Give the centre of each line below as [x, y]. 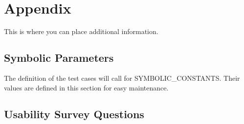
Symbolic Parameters [59, 58]
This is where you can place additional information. [81, 31]
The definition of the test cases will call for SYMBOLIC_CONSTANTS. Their [122, 78]
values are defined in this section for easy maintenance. [86, 87]
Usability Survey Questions [74, 114]
